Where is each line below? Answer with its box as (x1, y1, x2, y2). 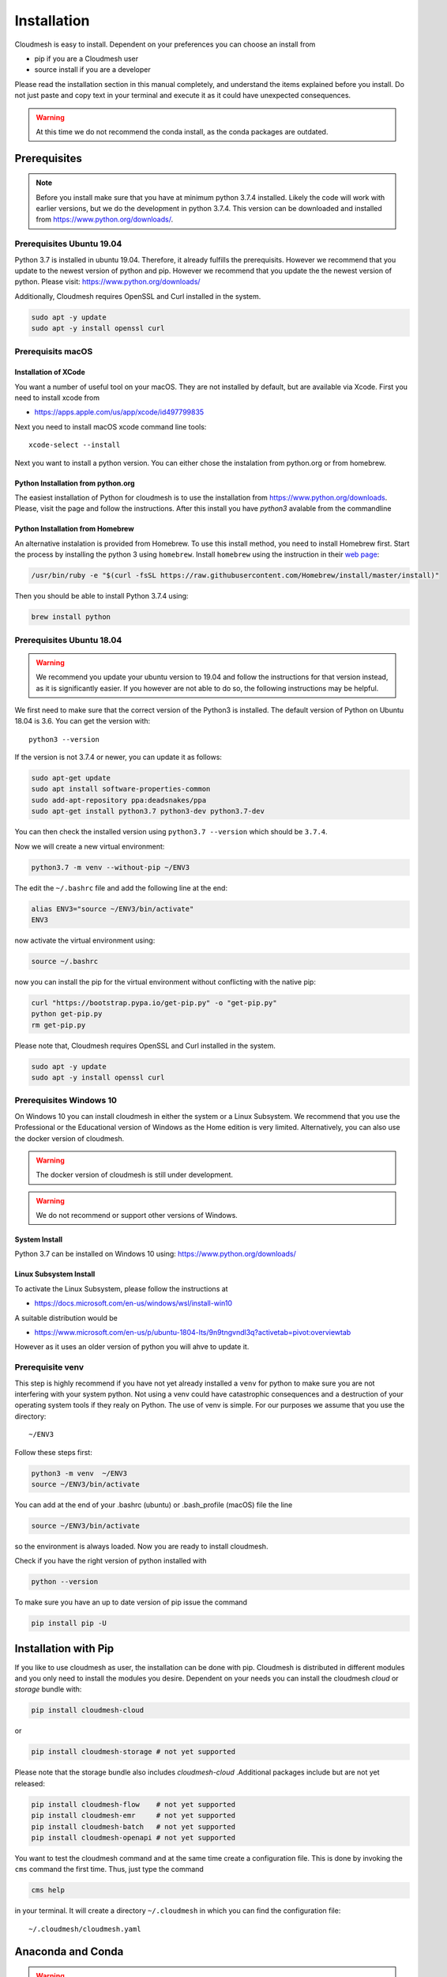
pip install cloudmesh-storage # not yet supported (31, 1748, 236, 1756)
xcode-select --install (28, 440, 121, 450)
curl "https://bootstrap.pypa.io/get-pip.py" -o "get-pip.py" (31, 998, 277, 1007)
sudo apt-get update (31, 773, 111, 783)
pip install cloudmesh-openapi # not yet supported (31, 1833, 236, 1842)
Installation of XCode (14, 368, 86, 377)
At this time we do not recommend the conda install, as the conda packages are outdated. (36, 127, 329, 136)
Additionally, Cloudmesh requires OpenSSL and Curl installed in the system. (14, 291, 261, 301)
